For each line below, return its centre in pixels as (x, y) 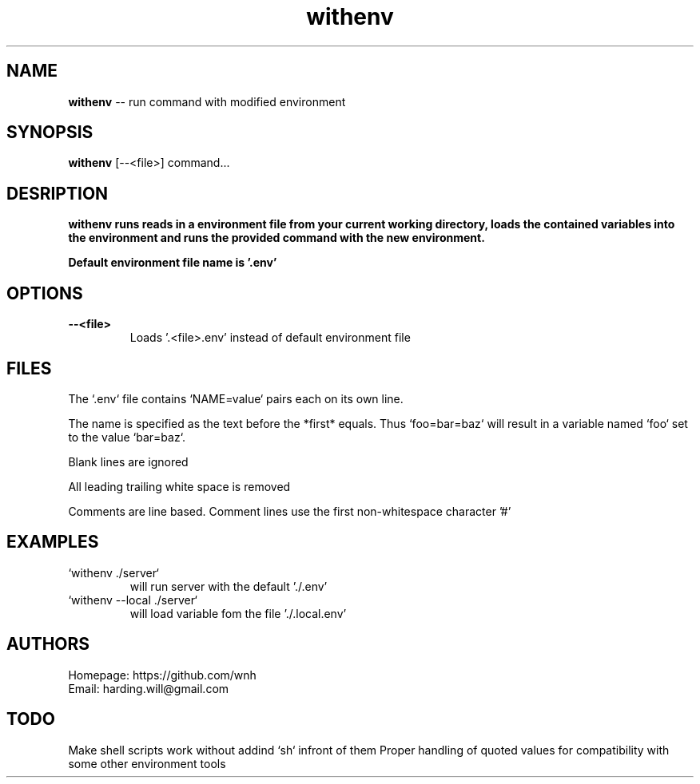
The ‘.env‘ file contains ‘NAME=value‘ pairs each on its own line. (236, 398)
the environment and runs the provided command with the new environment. (276, 238)
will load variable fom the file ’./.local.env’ (238, 613)
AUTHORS (48, 644)
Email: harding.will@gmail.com (149, 688)
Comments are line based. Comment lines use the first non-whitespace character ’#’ (290, 511)
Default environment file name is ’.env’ (173, 263)
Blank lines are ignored (128, 461)
